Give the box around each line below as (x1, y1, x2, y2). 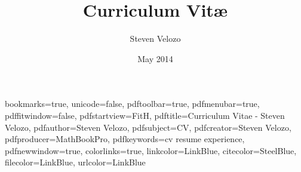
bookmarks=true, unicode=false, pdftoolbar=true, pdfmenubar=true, (5, 97, 260, 110)
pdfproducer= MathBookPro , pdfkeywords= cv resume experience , (5, 133, 245, 145)
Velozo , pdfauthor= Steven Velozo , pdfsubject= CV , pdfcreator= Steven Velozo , (5, 121, 291, 133)
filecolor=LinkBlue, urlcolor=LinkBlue (5, 156, 146, 168)
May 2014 (137, 52, 173, 64)
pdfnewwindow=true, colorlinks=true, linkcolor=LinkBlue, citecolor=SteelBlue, (5, 144, 297, 156)
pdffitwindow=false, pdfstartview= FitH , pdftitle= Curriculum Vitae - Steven (5, 109, 285, 121)
